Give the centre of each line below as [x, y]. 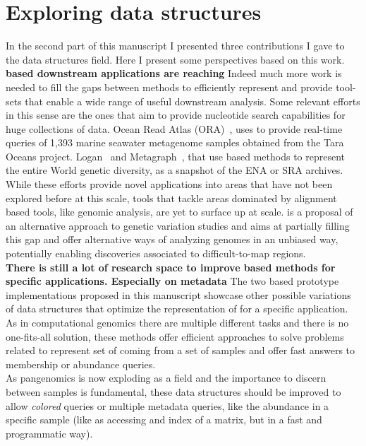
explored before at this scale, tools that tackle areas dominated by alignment [171, 198]
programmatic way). [49, 433]
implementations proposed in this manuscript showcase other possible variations [178, 294]
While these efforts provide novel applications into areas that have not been [169, 184]
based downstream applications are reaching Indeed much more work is [174, 73]
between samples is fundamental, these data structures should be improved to [173, 391]
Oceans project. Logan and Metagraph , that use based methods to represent [176, 156]
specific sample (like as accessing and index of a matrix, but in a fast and [164, 419]
